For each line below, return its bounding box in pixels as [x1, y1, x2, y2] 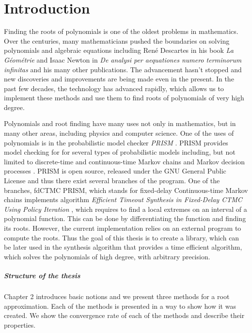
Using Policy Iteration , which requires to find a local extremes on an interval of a [4, 204, 247, 214]
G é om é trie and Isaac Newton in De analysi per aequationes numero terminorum [4, 54, 242, 64]
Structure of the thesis [4, 270, 80, 280]
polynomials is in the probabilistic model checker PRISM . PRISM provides [4, 137, 228, 147]
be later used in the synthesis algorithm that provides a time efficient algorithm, [4, 242, 242, 252]
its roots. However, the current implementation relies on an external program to [4, 223, 241, 233]
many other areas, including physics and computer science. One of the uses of [4, 128, 234, 138]
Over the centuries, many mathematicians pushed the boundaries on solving [4, 35, 230, 46]
